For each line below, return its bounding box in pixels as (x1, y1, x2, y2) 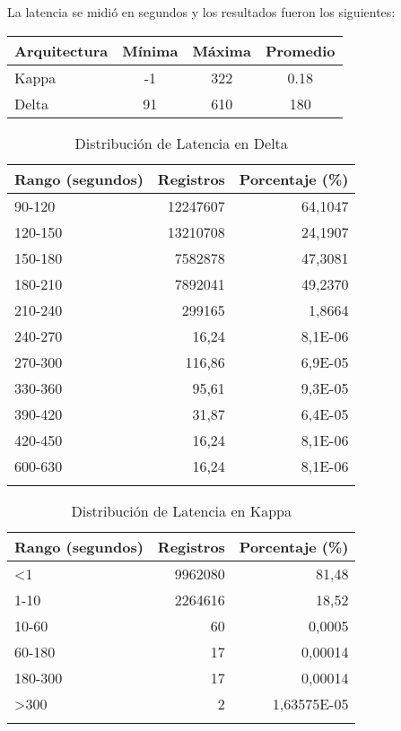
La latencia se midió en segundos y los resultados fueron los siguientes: (7, 3, 396, 21)
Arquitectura (14, 39, 109, 61)
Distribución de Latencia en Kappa (71, 500, 292, 521)
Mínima (122, 39, 179, 61)
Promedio (265, 39, 336, 61)
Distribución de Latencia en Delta (74, 132, 288, 153)
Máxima (192, 39, 251, 61)
